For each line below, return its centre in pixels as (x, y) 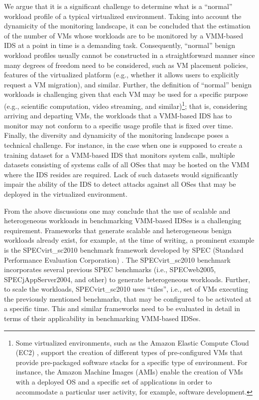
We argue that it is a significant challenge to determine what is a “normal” (118, 6)
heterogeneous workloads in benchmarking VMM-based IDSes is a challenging (123, 220)
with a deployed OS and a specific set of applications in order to (114, 382)
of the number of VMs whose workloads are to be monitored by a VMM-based (124, 35)
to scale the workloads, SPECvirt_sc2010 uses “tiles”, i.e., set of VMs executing (126, 289)
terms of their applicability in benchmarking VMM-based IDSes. (102, 318)
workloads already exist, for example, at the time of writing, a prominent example (129, 240)
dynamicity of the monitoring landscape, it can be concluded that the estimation (127, 26)
